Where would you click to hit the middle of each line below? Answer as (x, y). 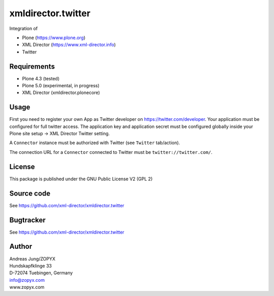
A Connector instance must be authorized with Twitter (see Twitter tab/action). (95, 143)
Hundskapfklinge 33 (30, 266)
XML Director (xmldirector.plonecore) (61, 93)
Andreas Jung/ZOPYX (32, 258)
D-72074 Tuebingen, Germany (41, 273)
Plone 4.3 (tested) (41, 78)
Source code (30, 193)
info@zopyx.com (27, 280)
